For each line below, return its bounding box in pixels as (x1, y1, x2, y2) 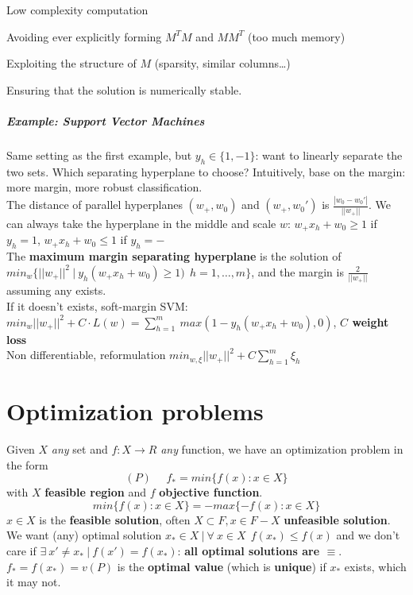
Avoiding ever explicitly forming (6, 28, 162, 44)
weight (352, 313, 389, 330)
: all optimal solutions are (177, 543, 320, 559)
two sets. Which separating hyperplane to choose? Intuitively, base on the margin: (6, 163, 406, 180)
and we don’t (336, 527, 400, 543)
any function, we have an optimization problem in (160, 441, 403, 458)
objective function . (159, 484, 263, 500)
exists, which (344, 558, 407, 574)
